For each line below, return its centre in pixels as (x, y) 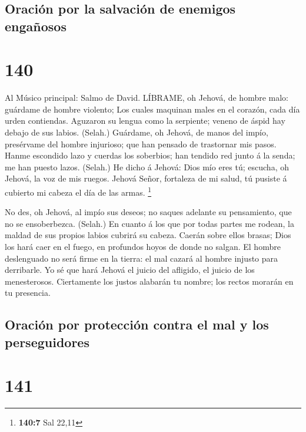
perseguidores (47, 342)
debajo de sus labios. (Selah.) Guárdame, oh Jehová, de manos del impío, (137, 132)
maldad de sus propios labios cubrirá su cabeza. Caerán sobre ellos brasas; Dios (148, 235)
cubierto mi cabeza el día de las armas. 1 (78, 191)
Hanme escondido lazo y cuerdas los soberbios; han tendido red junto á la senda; (150, 155)
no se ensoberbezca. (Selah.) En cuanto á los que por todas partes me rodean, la (149, 223)
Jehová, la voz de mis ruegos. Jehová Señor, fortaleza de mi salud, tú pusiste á (146, 178)
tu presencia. (28, 293)
